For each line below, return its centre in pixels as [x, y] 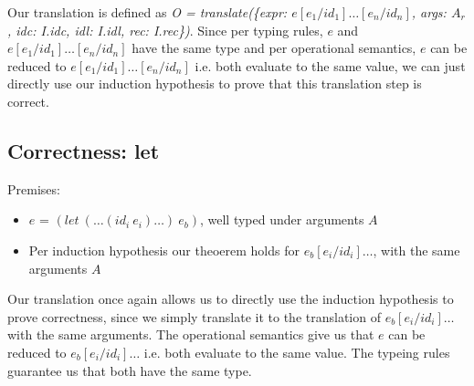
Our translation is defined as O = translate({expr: [147, 12]
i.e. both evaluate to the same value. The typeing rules [297, 352]
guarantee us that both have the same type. [130, 370]
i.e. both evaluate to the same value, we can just [330, 65]
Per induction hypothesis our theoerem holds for [164, 250]
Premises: [34, 188]
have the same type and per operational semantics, [274, 48]
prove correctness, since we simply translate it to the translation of [194, 316]
